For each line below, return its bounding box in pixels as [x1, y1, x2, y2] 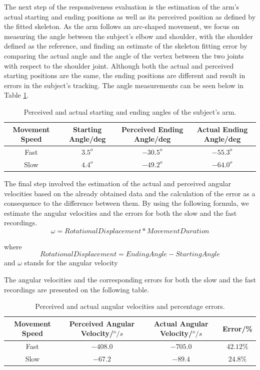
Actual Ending [196, 124, 248, 134]
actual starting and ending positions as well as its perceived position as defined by [4, 11, 256, 22]
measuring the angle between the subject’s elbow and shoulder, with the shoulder [4, 31, 253, 41]
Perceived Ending [121, 124, 183, 134]
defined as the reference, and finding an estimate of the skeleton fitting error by [4, 41, 247, 51]
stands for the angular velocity [24, 257, 118, 268]
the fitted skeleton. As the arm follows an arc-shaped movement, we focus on [4, 21, 239, 32]
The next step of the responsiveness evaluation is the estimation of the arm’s [4, 2, 239, 12]
